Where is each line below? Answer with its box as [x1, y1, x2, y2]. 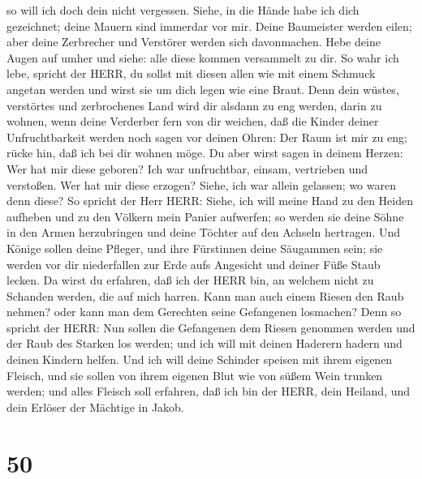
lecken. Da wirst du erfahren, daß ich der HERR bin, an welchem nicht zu [6, 272, 374, 289]
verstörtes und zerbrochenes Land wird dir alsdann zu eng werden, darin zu [6, 96, 382, 113]
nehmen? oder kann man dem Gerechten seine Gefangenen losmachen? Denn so [6, 303, 402, 320]
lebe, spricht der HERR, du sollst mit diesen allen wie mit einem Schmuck [6, 65, 376, 82]
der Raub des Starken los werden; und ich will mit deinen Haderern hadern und [6, 335, 403, 352]
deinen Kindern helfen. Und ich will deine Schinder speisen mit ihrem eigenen [6, 351, 393, 368]
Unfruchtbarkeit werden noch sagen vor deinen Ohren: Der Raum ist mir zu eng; [6, 128, 407, 145]
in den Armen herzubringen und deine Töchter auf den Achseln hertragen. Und [6, 224, 400, 241]
